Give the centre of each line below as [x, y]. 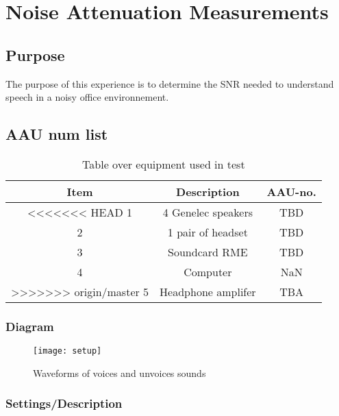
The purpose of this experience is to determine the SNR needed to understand [170, 83]
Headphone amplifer [208, 291]
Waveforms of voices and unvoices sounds [120, 372]
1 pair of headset [208, 232]
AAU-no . [291, 191]
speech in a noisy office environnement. [87, 97]
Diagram [30, 326]
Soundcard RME [208, 252]
